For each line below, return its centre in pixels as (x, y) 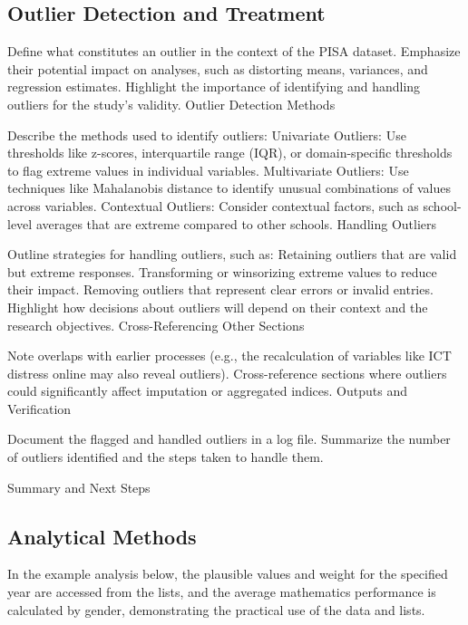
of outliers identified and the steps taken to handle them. (166, 457)
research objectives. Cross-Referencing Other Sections (156, 325)
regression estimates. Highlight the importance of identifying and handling (214, 87)
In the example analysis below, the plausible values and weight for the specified (228, 574)
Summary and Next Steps (79, 487)
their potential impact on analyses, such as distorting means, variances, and (218, 68)
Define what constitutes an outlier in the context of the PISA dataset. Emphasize (234, 51)
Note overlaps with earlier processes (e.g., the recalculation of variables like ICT (229, 356)
